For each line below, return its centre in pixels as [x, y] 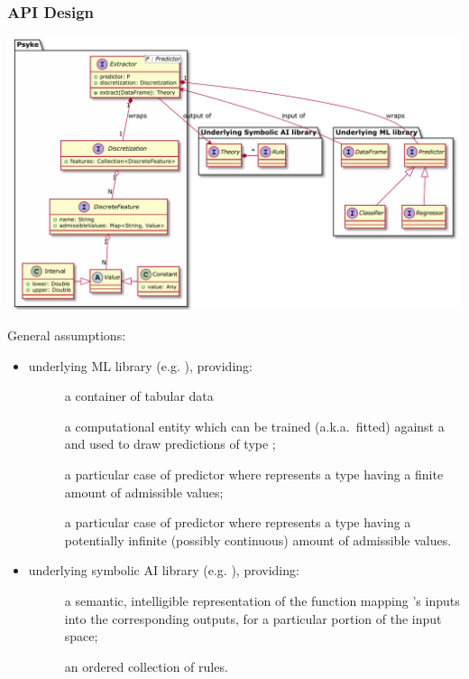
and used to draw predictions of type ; [170, 444]
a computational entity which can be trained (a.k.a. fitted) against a [254, 426]
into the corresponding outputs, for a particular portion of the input [253, 618]
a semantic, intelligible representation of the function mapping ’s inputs [262, 600]
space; [81, 636]
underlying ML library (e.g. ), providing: [140, 365]
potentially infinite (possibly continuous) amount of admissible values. [258, 539]
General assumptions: [67, 335]
